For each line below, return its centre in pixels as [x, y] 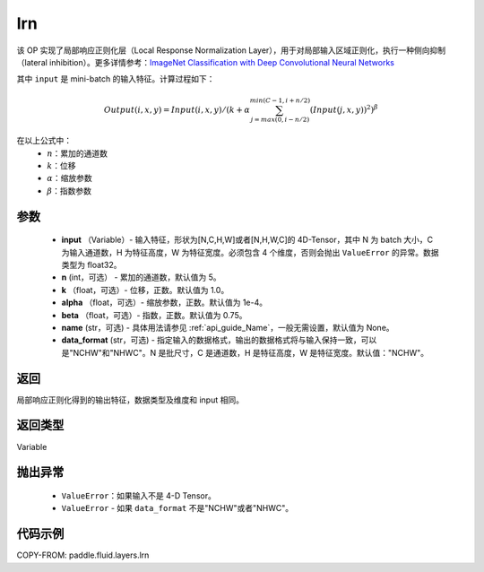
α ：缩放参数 [70, 178]
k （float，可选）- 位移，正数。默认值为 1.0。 [145, 290]
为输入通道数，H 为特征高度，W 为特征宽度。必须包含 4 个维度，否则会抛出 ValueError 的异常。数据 [250, 252]
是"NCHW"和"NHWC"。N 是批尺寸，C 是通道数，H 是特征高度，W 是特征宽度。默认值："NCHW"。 [245, 352]
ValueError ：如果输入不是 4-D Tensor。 [139, 495]
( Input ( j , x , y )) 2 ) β [344, 109]
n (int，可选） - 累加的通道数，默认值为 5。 [141, 277]
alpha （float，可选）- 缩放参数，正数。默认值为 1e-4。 [164, 303]
